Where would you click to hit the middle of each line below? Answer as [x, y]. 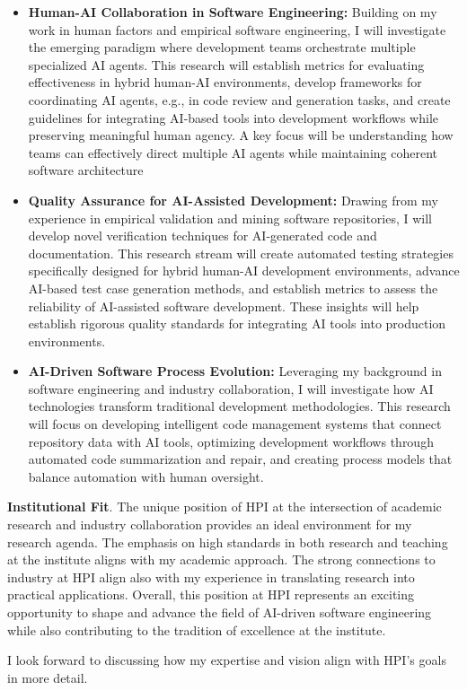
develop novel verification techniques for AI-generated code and [203, 236]
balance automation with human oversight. [146, 476]
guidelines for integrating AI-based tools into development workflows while [233, 117]
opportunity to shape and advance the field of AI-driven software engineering [220, 612]
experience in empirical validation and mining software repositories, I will [230, 218]
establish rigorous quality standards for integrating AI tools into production [237, 323]
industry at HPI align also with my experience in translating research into [211, 576]
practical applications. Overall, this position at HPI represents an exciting [211, 594]
